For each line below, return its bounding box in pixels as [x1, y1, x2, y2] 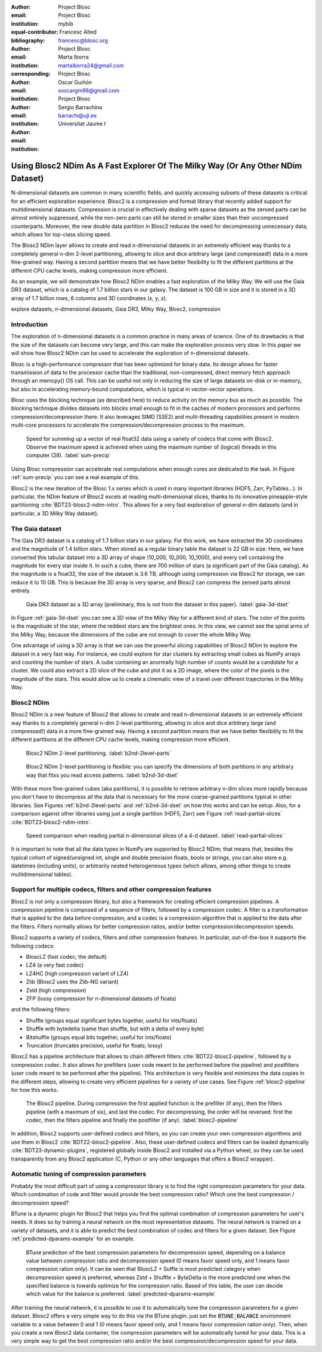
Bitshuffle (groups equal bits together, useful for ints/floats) [26, 1033, 172, 1041]
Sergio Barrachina [58, 103, 103, 110]
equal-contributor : [11, 29, 59, 36]
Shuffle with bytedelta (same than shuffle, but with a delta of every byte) [26, 1025, 205, 1032]
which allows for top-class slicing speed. [11, 231, 112, 238]
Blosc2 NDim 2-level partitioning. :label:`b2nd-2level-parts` [26, 749, 171, 757]
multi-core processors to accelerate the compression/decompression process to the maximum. [11, 421, 246, 429]
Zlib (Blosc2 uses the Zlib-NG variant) [26, 978, 119, 986]
